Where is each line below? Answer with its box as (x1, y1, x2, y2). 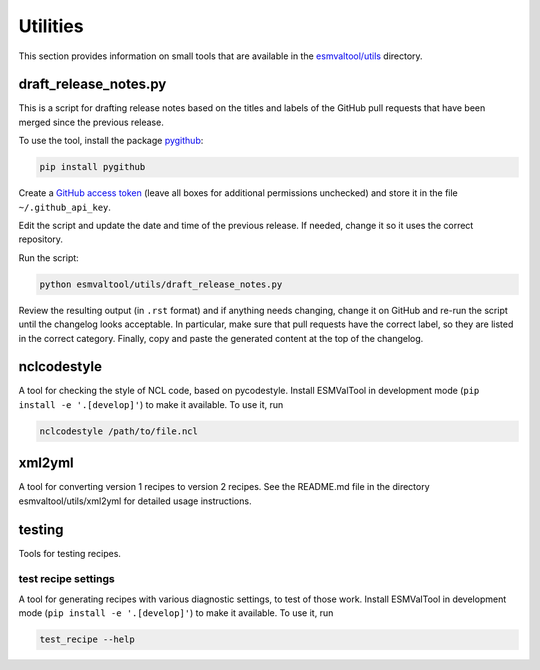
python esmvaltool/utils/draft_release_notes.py (39, 278, 283, 290)
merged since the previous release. (18, 116, 164, 128)
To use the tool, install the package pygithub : (18, 135, 204, 147)
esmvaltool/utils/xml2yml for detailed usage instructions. (18, 495, 252, 507)
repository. (18, 233, 64, 245)
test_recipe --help (39, 634, 135, 645)
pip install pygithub (39, 161, 146, 173)
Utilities (18, 15, 84, 37)
